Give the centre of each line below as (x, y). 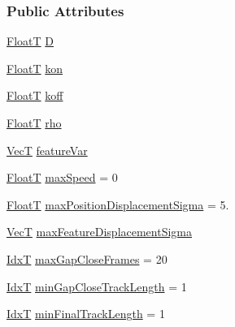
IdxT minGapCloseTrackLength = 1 (97, 286)
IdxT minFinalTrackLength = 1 (86, 314)
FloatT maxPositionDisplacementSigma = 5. (118, 204)
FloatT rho (34, 123)
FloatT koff (35, 95)
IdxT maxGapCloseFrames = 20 (87, 258)
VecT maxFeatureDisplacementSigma (100, 232)
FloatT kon (35, 68)
